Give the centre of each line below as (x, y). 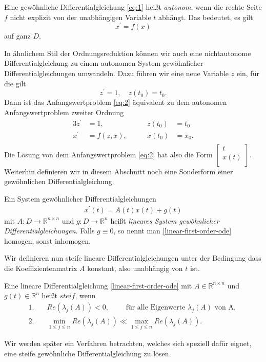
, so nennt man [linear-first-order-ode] (172, 231)
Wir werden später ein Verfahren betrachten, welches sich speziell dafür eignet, (128, 343)
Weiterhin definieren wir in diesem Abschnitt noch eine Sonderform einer (119, 171)
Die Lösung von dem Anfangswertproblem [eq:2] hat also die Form (108, 154)
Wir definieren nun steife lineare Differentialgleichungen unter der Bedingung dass (133, 258)
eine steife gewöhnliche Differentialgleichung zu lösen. (88, 353)
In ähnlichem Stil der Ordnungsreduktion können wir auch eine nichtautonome (128, 53)
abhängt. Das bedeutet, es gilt (206, 17)
